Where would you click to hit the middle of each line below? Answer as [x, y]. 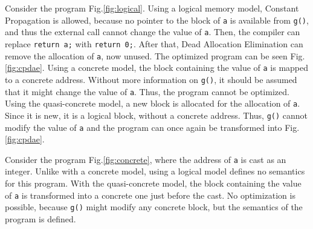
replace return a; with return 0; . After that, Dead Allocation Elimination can [154, 43]
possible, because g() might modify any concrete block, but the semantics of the [154, 207]
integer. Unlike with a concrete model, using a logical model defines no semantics [155, 171]
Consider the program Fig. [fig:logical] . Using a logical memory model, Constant [152, 8]
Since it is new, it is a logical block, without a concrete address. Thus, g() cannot [156, 115]
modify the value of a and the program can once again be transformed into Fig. [152, 127]
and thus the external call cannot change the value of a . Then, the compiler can [153, 32]
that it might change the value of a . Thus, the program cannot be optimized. [147, 91]
